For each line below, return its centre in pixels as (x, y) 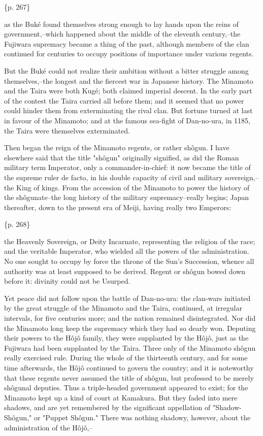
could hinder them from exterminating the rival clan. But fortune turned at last (128, 110)
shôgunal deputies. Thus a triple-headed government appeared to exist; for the (126, 388)
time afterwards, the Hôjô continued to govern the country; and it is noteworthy (129, 367)
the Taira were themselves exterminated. (67, 130)
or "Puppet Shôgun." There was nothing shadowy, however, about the (142, 417)
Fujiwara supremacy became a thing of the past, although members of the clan (127, 43)
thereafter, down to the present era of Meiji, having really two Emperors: (118, 207)
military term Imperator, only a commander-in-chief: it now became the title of (127, 167)
